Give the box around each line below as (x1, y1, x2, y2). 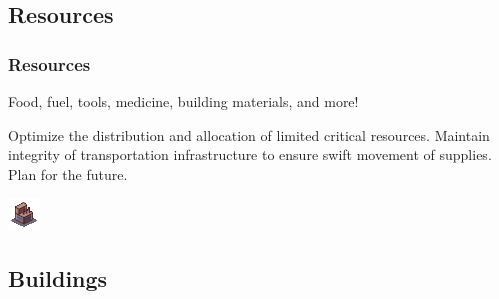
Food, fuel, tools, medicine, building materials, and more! (8, 91, 359, 111)
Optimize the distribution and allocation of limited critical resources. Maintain (8, 124, 490, 145)
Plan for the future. (8, 163, 128, 184)
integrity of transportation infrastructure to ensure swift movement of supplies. (8, 144, 492, 165)
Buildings (8, 263, 108, 294)
